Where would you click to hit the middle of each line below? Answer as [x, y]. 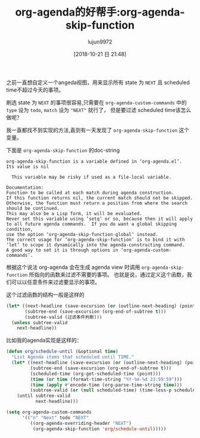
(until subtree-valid [43, 396]
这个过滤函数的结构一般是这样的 [45, 294]
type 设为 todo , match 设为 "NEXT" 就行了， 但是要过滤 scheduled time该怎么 [99, 110]
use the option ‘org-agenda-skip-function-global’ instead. [82, 234]
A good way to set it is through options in [62, 250]
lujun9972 [100, 42]
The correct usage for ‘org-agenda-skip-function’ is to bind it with [96, 240]
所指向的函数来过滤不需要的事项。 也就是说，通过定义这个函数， [108, 274]
